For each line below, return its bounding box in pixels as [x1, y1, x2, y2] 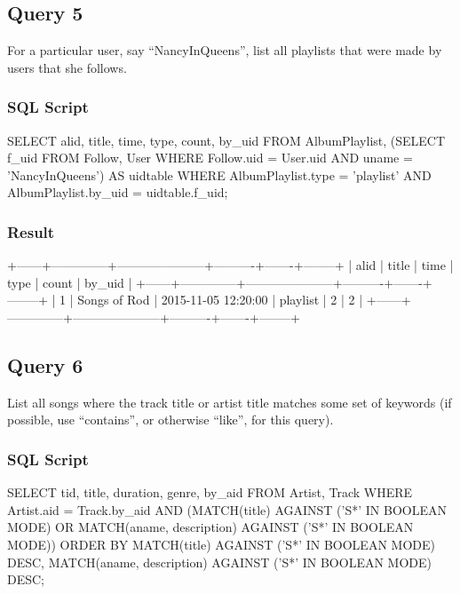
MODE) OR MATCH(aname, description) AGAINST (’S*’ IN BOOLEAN [7, 518, 414, 536]
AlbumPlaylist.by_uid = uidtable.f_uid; [7, 183, 228, 202]
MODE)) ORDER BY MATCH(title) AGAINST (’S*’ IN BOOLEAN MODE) [7, 535, 435, 553]
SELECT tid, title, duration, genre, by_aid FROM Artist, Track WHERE [7, 483, 413, 502]
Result [7, 220, 55, 242]
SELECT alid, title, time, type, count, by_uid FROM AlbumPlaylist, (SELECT [7, 131, 446, 149]
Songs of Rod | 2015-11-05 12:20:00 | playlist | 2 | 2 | [77, 290, 363, 309]
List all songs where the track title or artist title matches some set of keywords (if [7, 392, 452, 411]
